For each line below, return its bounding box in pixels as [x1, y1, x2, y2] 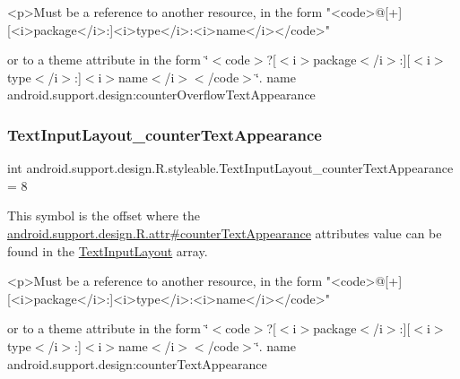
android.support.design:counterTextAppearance [7, 354, 267, 373]
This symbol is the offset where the [7, 206, 200, 225]
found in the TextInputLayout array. [7, 241, 208, 260]
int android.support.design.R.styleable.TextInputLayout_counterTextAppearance [7, 159, 454, 177]
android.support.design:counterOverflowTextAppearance [7, 85, 316, 104]
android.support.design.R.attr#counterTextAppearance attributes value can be [7, 223, 442, 242]
